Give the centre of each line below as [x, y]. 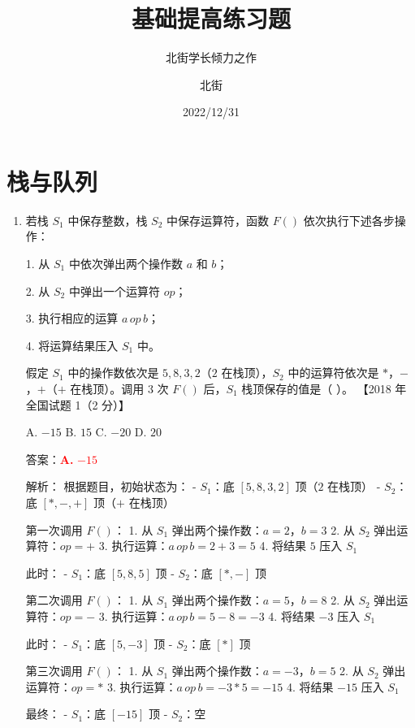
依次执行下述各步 [349, 220]
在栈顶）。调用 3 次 [119, 388]
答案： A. [50, 459]
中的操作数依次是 [113, 373]
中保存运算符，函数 [218, 220]
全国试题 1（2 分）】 [78, 404]
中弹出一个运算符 [114, 290]
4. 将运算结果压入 [72, 345]
